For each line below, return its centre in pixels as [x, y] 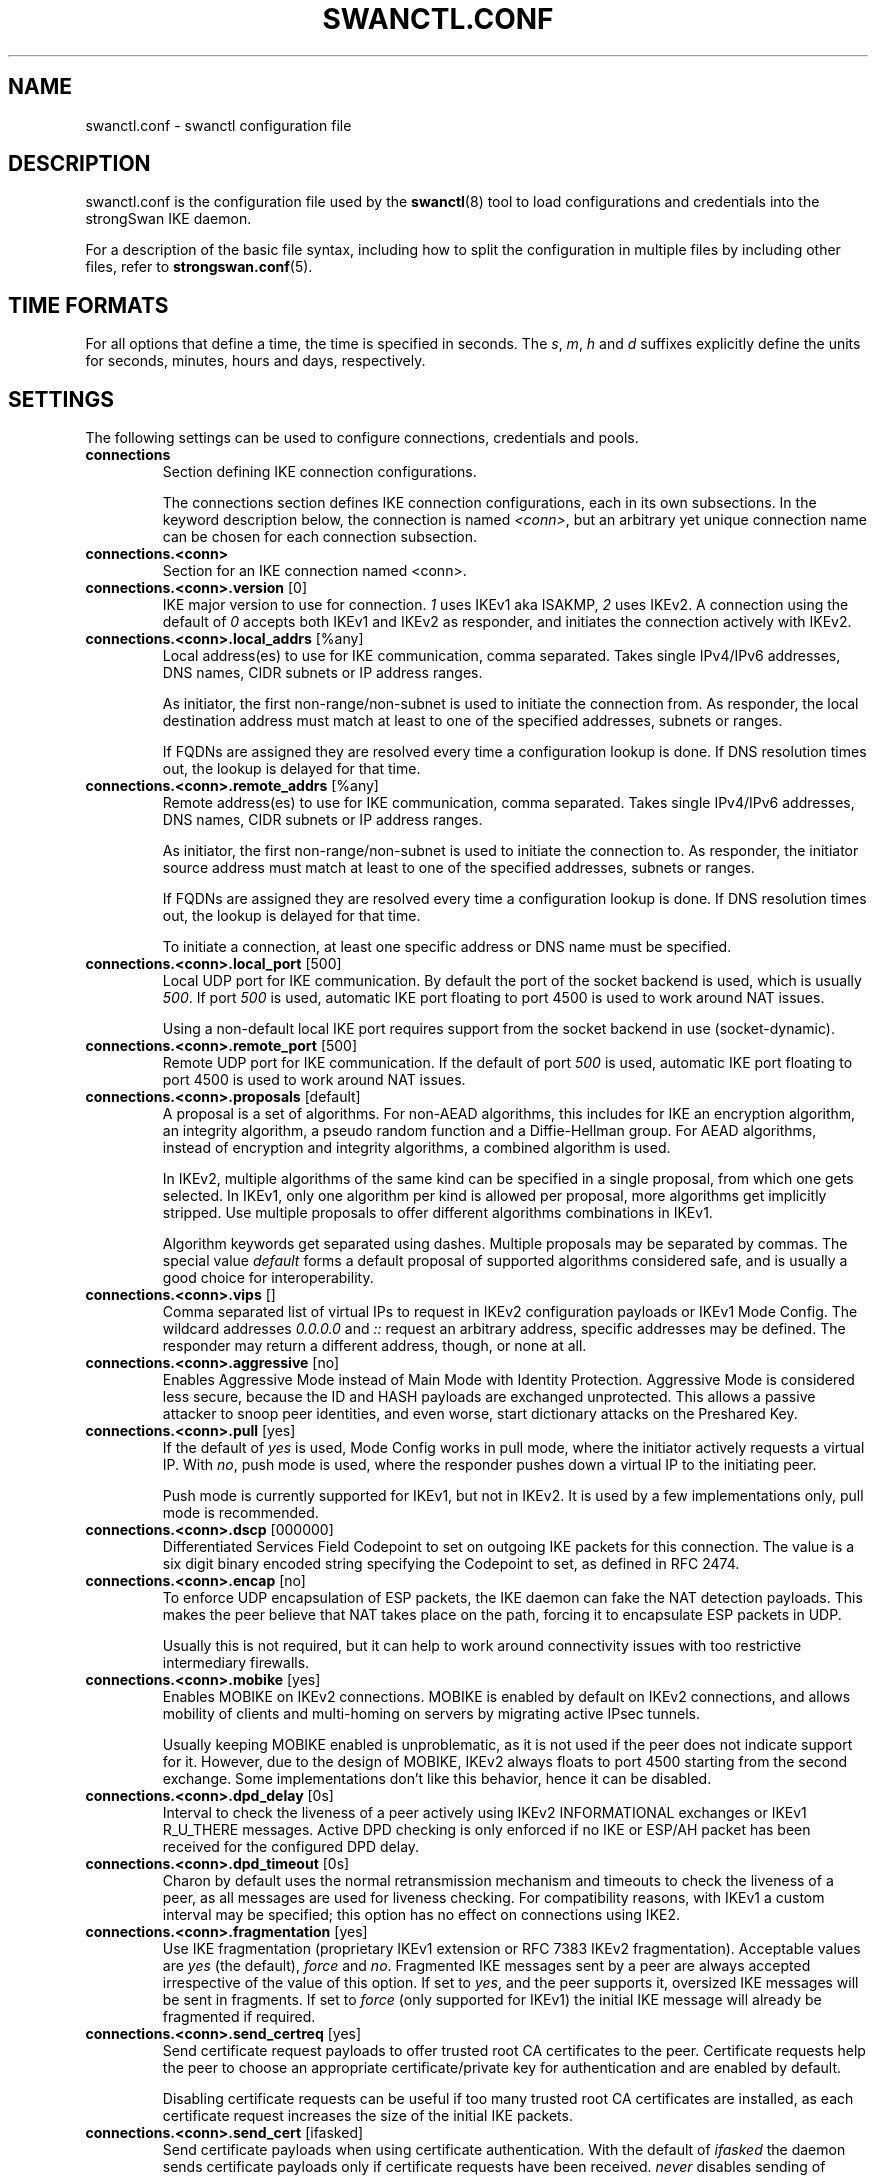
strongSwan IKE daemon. [168, 219]
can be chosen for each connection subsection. [319, 537]
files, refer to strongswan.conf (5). [199, 267]
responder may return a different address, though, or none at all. [374, 1346]
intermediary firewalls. [236, 1663]
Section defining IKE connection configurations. [319, 472]
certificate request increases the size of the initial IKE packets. [367, 2116]
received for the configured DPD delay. [291, 1847]
